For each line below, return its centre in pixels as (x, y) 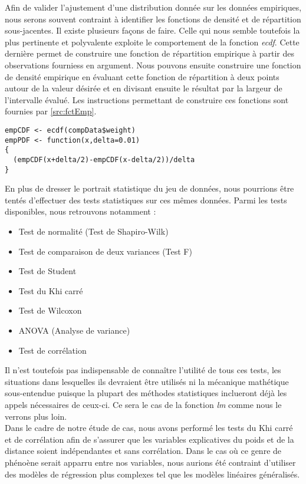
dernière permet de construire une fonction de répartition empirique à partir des (149, 53)
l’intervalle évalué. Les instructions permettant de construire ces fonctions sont (147, 99)
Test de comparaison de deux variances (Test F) (105, 251)
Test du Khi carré (51, 290)
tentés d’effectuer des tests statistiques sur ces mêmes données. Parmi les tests (146, 200)
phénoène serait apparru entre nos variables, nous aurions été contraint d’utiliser (150, 462)
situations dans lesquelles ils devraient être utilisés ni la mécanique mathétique (147, 381)
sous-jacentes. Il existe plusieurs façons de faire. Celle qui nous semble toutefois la (152, 30)
